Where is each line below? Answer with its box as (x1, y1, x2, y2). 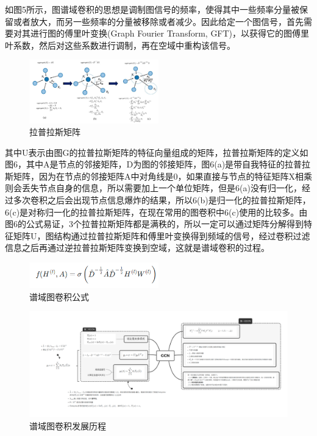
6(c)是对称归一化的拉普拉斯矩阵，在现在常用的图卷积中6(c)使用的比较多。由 (5, 205, 308, 218)
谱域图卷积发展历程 (29, 419, 106, 432)
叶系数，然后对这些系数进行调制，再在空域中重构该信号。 (5, 38, 235, 51)
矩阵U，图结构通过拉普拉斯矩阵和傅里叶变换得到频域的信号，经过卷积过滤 (13, 229, 310, 242)
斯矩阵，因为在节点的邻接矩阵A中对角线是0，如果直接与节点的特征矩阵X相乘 (5, 169, 312, 182)
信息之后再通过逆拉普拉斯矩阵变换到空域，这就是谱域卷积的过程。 (5, 241, 269, 254)
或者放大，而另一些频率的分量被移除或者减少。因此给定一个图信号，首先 (13, 15, 304, 27)
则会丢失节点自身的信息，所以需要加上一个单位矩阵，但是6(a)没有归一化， (5, 181, 302, 194)
